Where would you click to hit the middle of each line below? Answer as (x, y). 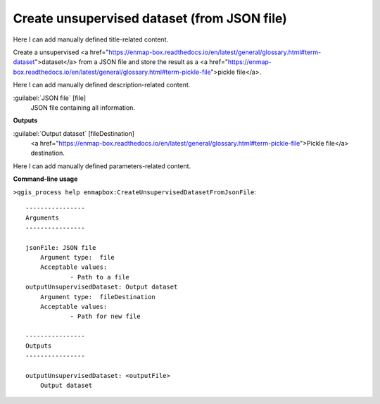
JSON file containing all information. (83, 107)
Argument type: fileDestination (98, 297)
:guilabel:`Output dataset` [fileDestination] (74, 133)
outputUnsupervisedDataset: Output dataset (102, 287)
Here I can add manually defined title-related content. (91, 39)
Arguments (42, 218)
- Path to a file (100, 277)
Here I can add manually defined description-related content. (102, 85)
